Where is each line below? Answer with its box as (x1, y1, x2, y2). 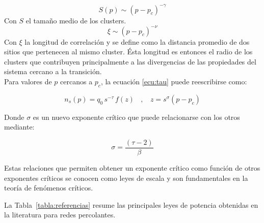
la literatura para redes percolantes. (4, 209, 116, 220)
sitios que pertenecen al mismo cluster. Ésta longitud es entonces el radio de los (4, 46, 253, 57)
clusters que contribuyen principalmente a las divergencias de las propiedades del (4, 56, 256, 67)
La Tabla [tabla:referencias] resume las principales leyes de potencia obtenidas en (4, 199, 258, 210)
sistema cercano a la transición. (4, 66, 102, 77)
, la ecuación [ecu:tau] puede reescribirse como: (100, 76, 247, 86)
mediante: (4, 121, 35, 132)
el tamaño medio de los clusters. (25, 15, 126, 25)
